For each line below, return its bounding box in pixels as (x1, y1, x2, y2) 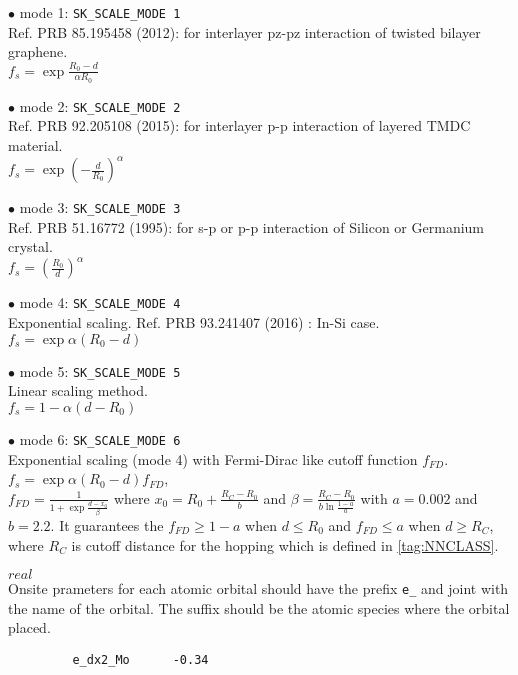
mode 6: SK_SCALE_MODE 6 (19, 428, 181, 449)
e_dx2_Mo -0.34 (72, 653, 209, 668)
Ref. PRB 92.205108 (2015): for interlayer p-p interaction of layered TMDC (8, 115, 471, 136)
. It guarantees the (50, 515, 164, 536)
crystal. (8, 236, 53, 257)
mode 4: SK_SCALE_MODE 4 (19, 292, 181, 313)
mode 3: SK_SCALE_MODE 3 (19, 197, 181, 218)
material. (8, 135, 63, 156)
